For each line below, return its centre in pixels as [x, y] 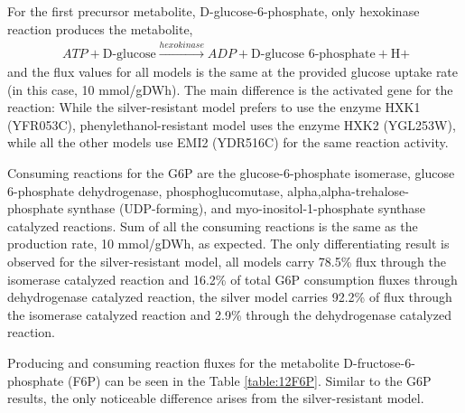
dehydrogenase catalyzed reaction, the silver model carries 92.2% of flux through [230, 297]
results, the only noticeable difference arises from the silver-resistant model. [216, 398]
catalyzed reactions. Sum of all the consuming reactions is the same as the [213, 225]
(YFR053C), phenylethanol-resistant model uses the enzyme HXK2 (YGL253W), [232, 124]
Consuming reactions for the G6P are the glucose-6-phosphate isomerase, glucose [231, 172]
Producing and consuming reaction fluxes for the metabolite [173, 362]
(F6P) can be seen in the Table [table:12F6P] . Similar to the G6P [249, 380]
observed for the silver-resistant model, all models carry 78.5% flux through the [227, 261]
